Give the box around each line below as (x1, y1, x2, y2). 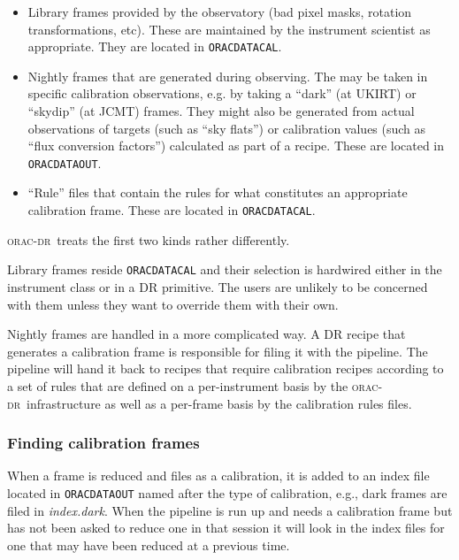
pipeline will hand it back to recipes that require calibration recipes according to (7, 359, 444, 378)
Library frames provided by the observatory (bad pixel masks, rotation (27, 3, 412, 20)
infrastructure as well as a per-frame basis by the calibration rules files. (26, 394, 412, 412)
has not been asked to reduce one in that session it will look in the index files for (7, 518, 445, 537)
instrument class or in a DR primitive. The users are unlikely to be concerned (7, 277, 428, 295)
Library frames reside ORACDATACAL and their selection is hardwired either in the (7, 260, 442, 279)
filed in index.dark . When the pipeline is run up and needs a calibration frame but (7, 501, 453, 519)
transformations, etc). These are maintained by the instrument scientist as (27, 19, 431, 38)
